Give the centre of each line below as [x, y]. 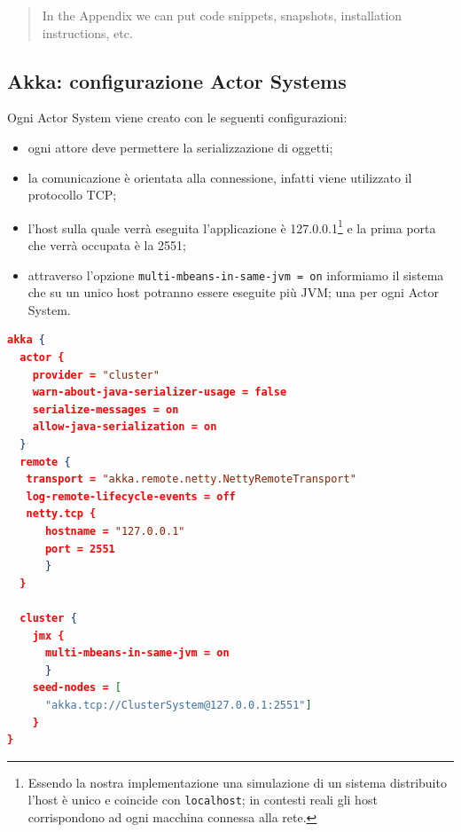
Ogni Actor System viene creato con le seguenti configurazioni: [177, 118]
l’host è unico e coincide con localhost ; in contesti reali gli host [203, 800]
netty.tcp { [61, 514]
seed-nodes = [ [77, 688]
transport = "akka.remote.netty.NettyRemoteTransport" [191, 479]
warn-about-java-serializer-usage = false [160, 392]
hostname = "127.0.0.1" [115, 531]
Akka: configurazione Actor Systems [177, 80]
